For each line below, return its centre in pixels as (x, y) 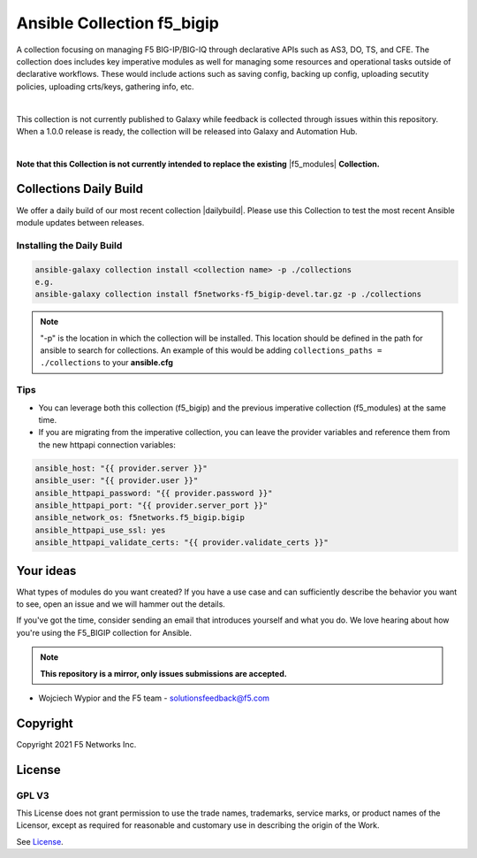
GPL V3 (33, 795)
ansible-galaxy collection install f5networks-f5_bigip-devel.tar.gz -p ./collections (228, 295)
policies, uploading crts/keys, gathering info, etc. (105, 86)
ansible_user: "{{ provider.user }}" (117, 481)
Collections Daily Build (79, 189)
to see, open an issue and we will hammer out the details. (121, 604)
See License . (40, 841)
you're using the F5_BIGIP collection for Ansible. (104, 632)
